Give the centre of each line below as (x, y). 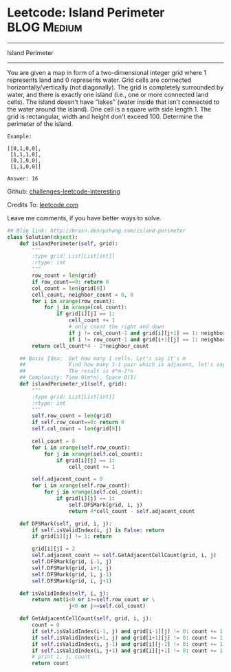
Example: (20, 136)
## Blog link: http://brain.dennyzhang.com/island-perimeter (97, 231)
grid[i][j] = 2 (54, 549)
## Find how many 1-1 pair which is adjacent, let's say (123, 365)
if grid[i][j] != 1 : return (72, 536)
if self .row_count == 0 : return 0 (78, 422)
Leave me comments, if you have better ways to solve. (84, 218)
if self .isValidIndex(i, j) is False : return (98, 530)
